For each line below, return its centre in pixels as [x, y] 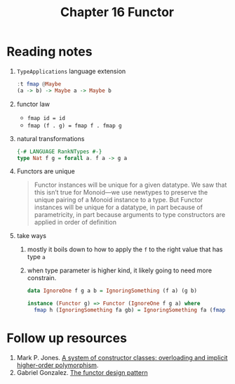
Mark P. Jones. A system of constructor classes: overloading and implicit [122, 358]
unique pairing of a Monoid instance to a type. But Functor [119, 200]
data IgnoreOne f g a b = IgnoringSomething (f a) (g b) [112, 291]
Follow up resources [67, 338]
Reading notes [49, 52]
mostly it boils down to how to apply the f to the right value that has [125, 249]
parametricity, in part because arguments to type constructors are [130, 215]
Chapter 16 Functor [117, 12]
